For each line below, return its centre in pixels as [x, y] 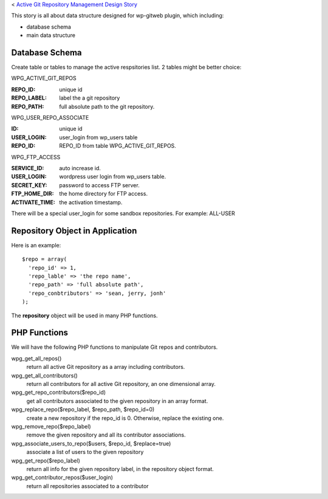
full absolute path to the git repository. [107, 106]
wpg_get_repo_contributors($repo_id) [59, 393]
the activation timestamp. [91, 202]
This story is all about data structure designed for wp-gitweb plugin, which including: [118, 16]
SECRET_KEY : [29, 185]
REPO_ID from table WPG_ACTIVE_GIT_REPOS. [118, 146]
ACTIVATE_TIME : [33, 202]
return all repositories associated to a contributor [87, 486]
